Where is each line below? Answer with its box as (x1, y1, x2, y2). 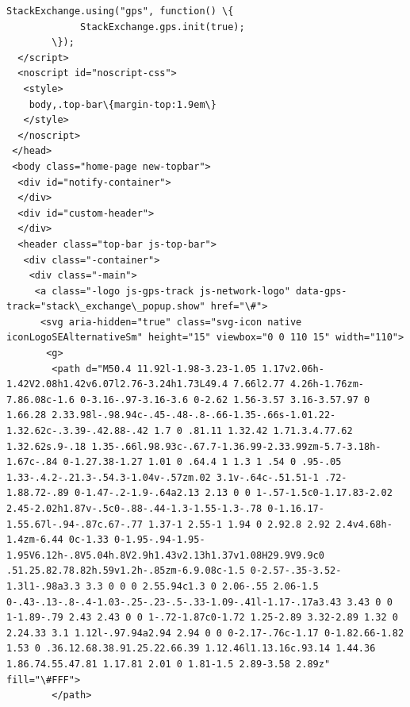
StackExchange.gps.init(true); (80, 21, 245, 33)
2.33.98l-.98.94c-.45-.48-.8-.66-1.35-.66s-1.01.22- (52, 409, 336, 421)
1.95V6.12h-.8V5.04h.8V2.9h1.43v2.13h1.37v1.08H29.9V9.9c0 (6, 549, 324, 561)
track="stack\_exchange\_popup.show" (6, 301, 205, 313)
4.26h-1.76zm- (289, 378, 365, 390)
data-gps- (296, 285, 347, 297)
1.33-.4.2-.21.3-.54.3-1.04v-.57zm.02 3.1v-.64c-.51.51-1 (6, 471, 319, 483)
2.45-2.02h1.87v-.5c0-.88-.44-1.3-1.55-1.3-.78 (6, 503, 262, 514)
